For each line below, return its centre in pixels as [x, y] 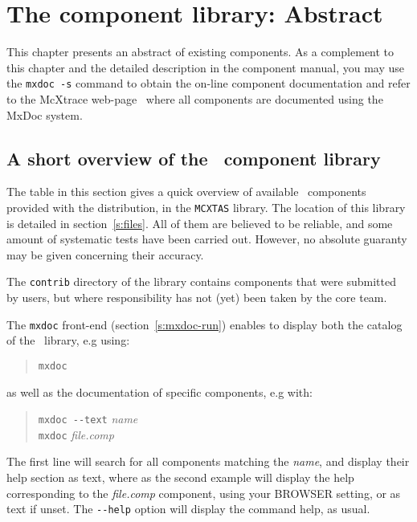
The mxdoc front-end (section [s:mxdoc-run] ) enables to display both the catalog [204, 324]
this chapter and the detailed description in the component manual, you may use [205, 67]
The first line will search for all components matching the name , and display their [208, 461]
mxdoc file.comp [76, 434]
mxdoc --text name [88, 419]
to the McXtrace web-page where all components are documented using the [195, 98]
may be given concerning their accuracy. [105, 254]
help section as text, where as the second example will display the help [180, 477]
